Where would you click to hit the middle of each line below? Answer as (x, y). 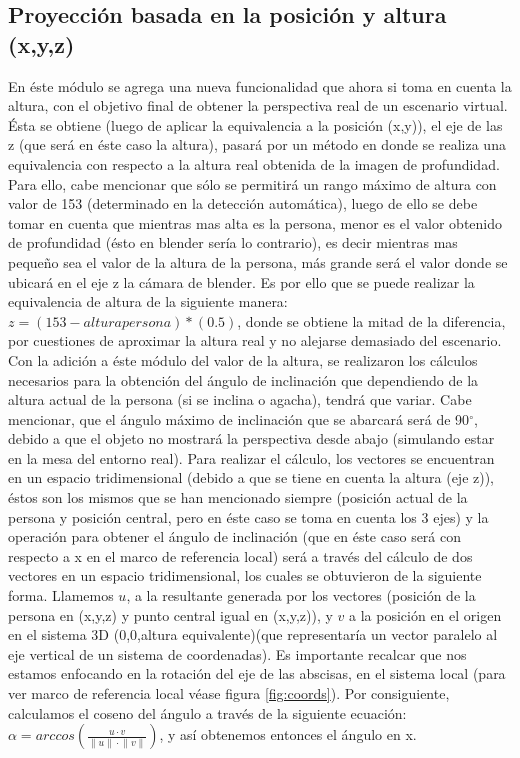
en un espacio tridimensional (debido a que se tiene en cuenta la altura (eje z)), (251, 477)
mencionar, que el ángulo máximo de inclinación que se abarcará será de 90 (239, 418)
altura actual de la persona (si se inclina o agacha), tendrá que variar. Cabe (240, 399)
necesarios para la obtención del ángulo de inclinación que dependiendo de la (243, 379)
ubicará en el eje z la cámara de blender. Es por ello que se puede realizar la (241, 281)
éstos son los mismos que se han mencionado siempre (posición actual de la (238, 497)
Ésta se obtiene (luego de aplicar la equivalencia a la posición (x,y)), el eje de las (255, 124)
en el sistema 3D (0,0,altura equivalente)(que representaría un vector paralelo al (253, 634)
